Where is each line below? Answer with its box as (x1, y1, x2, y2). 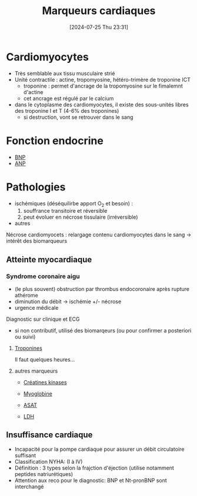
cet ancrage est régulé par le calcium (23, 95, 114, 102)
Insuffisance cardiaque (6, 430, 93, 440)
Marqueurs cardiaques (42, 4, 156, 18)
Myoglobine (23, 390, 53, 397)
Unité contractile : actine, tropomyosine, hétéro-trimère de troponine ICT (14, 76, 191, 83)
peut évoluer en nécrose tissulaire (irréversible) (23, 213, 138, 221)
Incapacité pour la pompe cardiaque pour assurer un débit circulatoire (14, 445, 185, 453)
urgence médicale (14, 304, 59, 311)
